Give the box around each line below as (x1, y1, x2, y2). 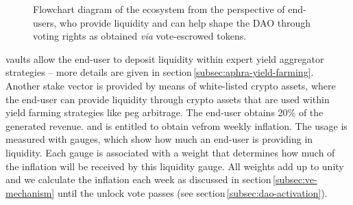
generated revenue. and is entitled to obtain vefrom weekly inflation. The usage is (5, 118, 348, 133)
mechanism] (5, 185, 55, 200)
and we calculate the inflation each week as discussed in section (5, 172, 271, 187)
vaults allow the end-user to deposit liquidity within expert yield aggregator (5, 51, 324, 66)
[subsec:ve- (273, 172, 317, 187)
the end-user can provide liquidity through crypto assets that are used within (5, 92, 330, 106)
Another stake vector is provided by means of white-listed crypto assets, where (5, 78, 336, 92)
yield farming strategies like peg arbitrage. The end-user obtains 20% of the (5, 105, 324, 120)
